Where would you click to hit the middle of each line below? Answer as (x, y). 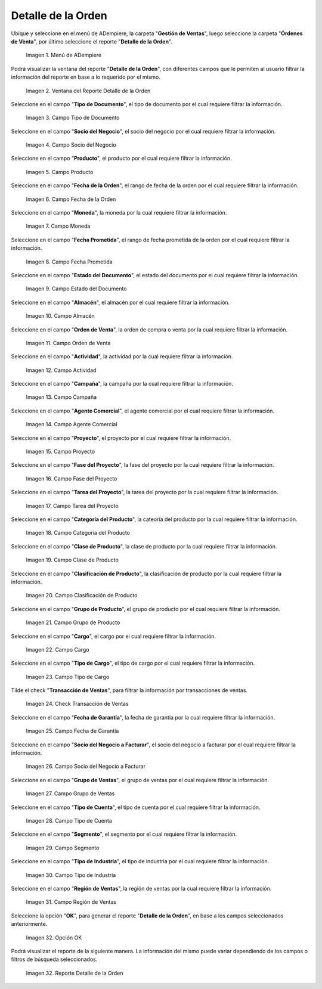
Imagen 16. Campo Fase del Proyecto (72, 478)
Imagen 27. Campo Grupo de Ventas (70, 793)
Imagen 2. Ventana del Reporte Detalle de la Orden (88, 91)
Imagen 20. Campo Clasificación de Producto (82, 596)
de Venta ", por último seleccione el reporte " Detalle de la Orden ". (92, 41)
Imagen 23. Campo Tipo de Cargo (68, 677)
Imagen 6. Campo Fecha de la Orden (71, 199)
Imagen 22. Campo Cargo (58, 649)
